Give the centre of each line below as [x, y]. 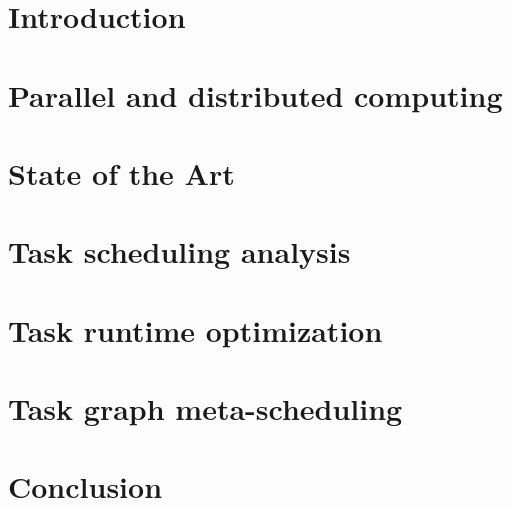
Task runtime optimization [195, 329]
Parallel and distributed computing [255, 94]
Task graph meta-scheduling [205, 408]
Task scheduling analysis [179, 251]
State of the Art [121, 172]
